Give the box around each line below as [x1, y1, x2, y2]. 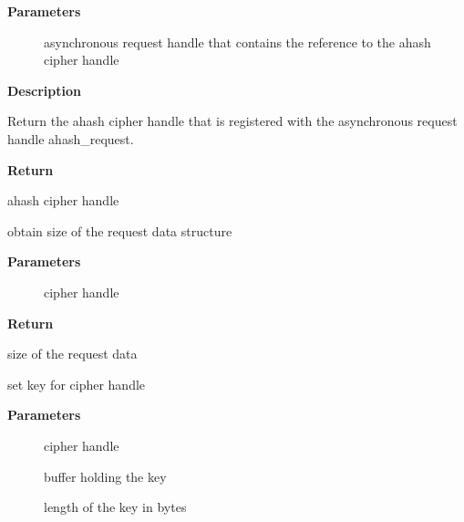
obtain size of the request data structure [7, 221, 232, 240]
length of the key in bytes [44, 497, 187, 517]
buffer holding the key [44, 466, 167, 485]
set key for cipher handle [7, 374, 146, 393]
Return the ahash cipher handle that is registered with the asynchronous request [7, 111, 458, 130]
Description [7, 80, 82, 99]
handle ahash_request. [7, 129, 134, 148]
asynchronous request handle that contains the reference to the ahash [44, 32, 431, 51]
